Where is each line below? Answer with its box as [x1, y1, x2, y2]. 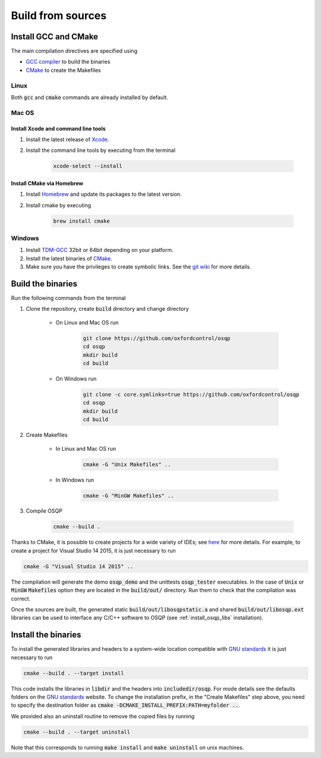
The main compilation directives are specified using [11, 48, 138, 55]
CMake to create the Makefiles [26, 66, 101, 74]
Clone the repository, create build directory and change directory [26, 305, 190, 313]
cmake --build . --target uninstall [23, 728, 131, 735]
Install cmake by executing [26, 201, 92, 208]
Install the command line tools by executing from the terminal [26, 146, 175, 154]
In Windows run [55, 476, 95, 484]
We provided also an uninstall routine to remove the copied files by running [11, 712, 195, 720]
